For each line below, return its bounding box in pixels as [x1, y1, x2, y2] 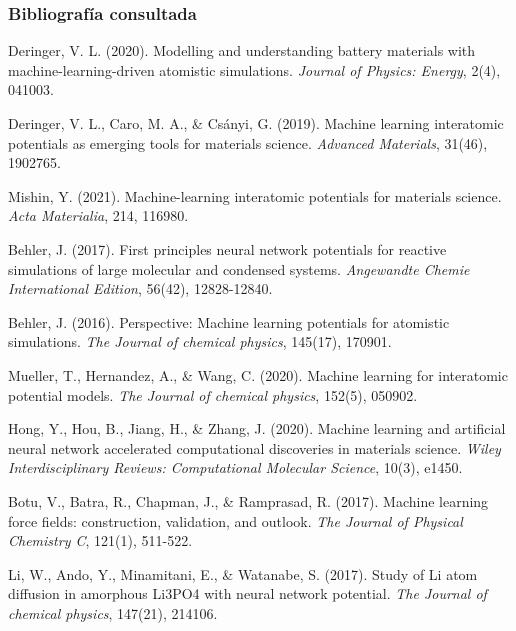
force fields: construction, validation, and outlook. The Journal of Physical [8, 510, 463, 531]
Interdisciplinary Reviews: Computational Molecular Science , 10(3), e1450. [8, 457, 463, 478]
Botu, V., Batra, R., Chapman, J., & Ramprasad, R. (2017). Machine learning [8, 490, 489, 511]
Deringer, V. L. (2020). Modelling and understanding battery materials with [8, 40, 476, 61]
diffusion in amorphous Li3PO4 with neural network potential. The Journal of [8, 583, 487, 604]
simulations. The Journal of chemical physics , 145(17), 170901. [8, 331, 392, 352]
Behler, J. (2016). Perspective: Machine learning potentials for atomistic [8, 311, 450, 332]
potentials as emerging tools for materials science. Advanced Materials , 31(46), [8, 132, 488, 153]
